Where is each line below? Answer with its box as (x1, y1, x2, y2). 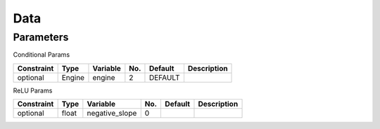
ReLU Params (13, 86, 53, 95)
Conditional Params (13, 50, 70, 59)
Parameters (13, 31, 69, 43)
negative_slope (87, 109, 137, 118)
